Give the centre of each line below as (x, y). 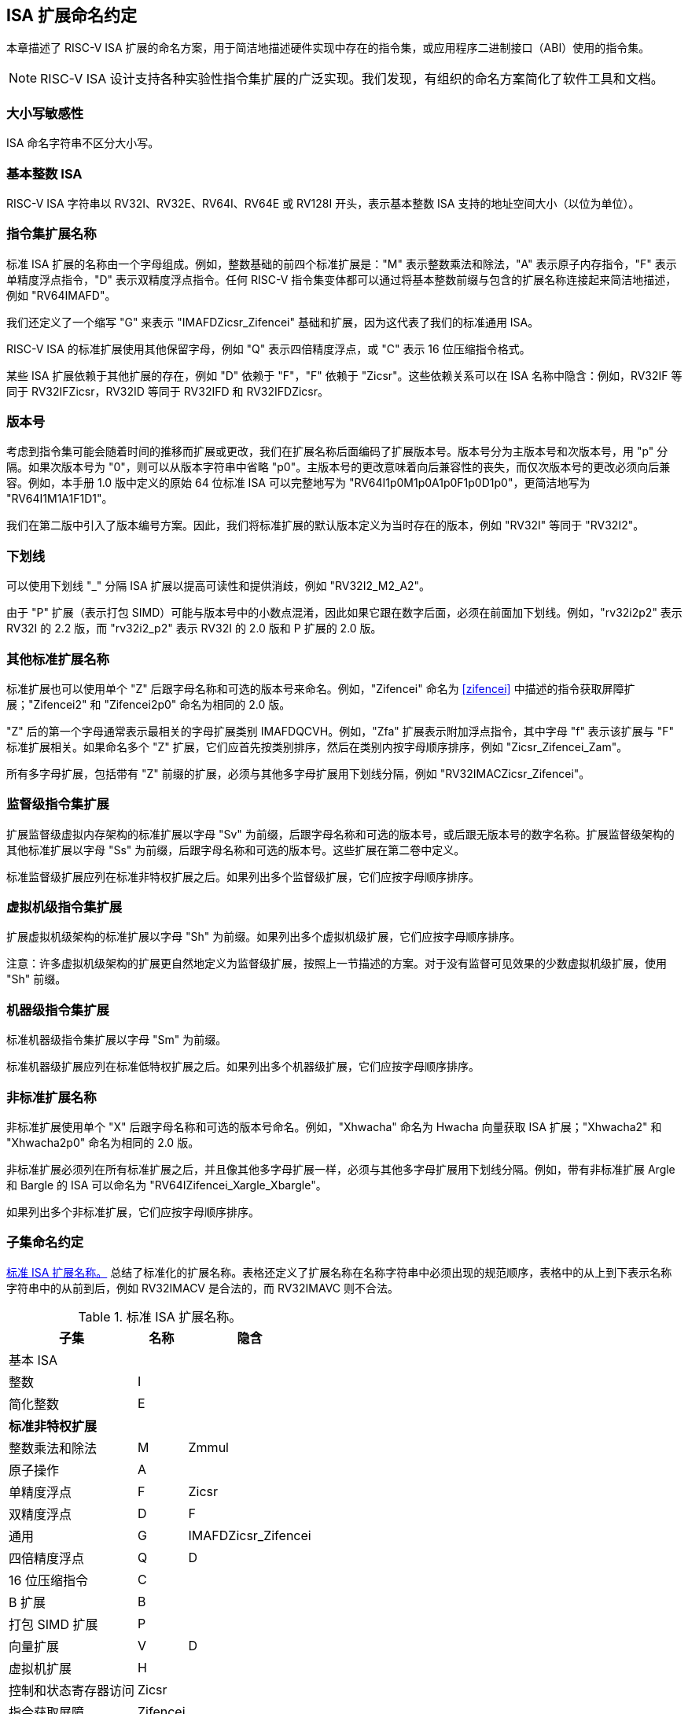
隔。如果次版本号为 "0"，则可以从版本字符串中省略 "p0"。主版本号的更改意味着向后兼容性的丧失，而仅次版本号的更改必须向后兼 (338, 467)
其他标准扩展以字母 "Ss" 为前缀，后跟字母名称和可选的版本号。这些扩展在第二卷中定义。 (236, 850)
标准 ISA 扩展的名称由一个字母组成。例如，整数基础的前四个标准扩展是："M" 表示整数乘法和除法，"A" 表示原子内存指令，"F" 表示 (342, 264)
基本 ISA (33, 1360)
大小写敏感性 (45, 113)
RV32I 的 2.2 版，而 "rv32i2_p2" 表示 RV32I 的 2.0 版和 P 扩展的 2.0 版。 (194, 628)
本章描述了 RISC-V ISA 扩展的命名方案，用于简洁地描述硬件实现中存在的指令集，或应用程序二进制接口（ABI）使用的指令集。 (328, 48)
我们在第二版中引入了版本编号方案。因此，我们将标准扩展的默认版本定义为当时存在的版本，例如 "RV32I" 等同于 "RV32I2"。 (326, 525)
